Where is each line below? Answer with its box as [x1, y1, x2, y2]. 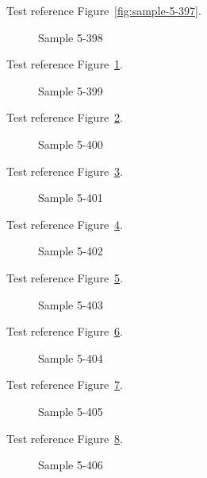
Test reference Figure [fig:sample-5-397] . [6, 2, 201, 18]
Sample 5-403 [38, 296, 103, 313]
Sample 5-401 [38, 189, 103, 206]
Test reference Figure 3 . [6, 162, 123, 179]
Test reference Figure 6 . [6, 323, 123, 340]
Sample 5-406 [38, 457, 103, 473]
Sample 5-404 [38, 349, 103, 366]
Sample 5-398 [38, 29, 103, 45]
